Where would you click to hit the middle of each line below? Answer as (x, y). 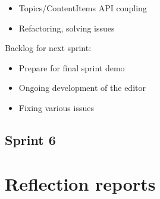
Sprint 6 (30, 139)
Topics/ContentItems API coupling (83, 8)
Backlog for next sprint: (48, 48)
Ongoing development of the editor (82, 88)
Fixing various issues (56, 107)
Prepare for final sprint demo (72, 67)
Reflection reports (80, 183)
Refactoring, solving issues (67, 28)
